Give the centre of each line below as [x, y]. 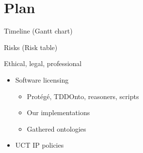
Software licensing [42, 79]
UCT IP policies [40, 145]
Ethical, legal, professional [43, 63]
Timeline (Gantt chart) [38, 31]
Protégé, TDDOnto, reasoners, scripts [83, 96]
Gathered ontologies [56, 128]
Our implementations [58, 112]
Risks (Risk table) [31, 47]
